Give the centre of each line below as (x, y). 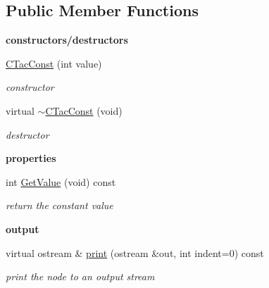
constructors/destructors (67, 40)
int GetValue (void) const (61, 181)
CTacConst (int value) (54, 63)
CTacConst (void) (84, 110)
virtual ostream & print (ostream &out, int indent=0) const (135, 252)
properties (31, 158)
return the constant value (60, 205)
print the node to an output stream (80, 276)
